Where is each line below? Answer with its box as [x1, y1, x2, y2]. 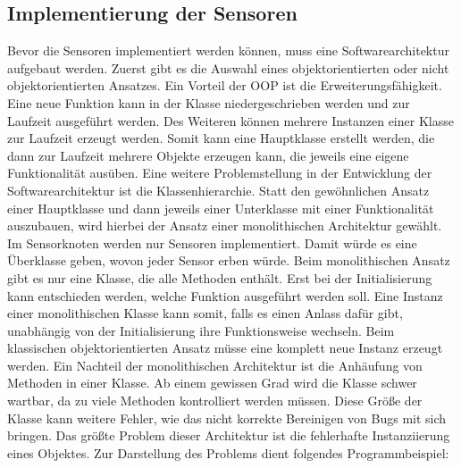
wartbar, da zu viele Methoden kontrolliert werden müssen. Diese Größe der [7, 391, 423, 410]
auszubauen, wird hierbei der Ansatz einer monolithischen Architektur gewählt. [7, 216, 442, 235]
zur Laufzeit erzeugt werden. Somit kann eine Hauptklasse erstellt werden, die [7, 129, 435, 147]
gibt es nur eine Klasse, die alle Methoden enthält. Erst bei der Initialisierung [7, 268, 432, 287]
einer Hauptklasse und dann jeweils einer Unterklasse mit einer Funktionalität [7, 198, 434, 217]
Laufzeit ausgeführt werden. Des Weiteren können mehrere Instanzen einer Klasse [7, 111, 454, 130]
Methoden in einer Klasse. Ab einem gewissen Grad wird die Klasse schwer [7, 373, 417, 392]
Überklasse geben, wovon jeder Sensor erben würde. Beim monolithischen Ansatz [7, 251, 450, 270]
